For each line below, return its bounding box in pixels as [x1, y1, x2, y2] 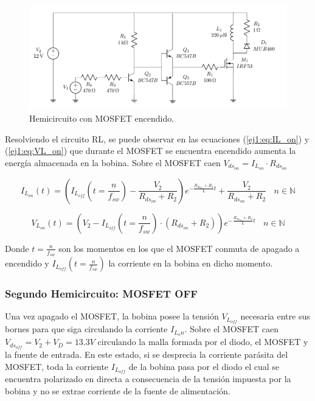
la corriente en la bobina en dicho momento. [108, 257, 273, 270]
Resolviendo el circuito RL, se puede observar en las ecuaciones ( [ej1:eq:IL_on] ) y [5, 132, 310, 145]
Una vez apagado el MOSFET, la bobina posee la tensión [5, 310, 219, 323]
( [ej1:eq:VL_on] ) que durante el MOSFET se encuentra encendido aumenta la [5, 144, 296, 157]
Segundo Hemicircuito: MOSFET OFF [5, 286, 198, 301]
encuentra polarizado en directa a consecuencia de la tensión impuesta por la [5, 372, 291, 385]
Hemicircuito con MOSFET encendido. [29, 112, 175, 125]
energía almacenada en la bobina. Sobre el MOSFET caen [5, 156, 221, 169]
